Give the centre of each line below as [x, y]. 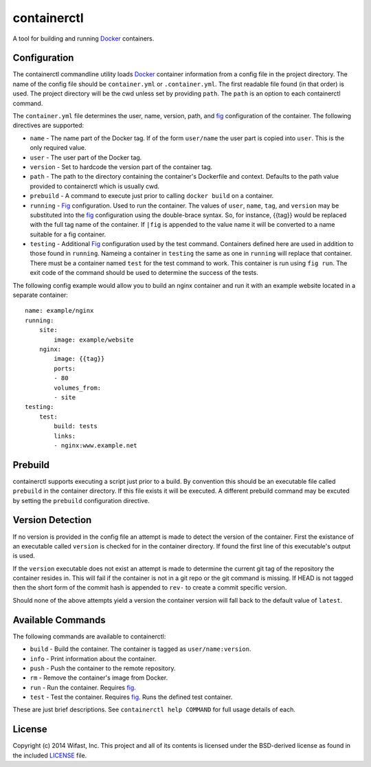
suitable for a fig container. [68, 234]
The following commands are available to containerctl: [89, 636]
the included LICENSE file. [50, 755]
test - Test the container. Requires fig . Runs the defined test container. [131, 697]
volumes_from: [78, 388]
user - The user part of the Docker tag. [86, 157]
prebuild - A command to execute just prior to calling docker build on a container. [152, 196]
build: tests [76, 426]
